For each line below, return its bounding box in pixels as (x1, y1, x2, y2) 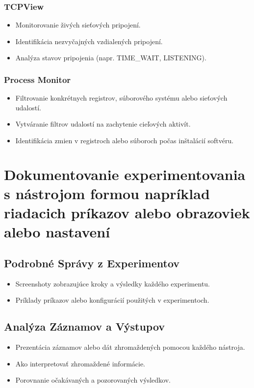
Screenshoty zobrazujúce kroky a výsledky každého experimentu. (15, 278, 210, 288)
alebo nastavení (4, 222, 110, 242)
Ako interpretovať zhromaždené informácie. (15, 358, 146, 368)
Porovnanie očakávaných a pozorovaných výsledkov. (15, 375, 171, 385)
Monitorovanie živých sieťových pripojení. (15, 20, 141, 30)
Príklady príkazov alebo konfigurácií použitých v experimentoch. (15, 295, 209, 305)
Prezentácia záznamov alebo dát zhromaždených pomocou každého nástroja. (15, 342, 245, 352)
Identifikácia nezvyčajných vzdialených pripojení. (15, 36, 163, 46)
